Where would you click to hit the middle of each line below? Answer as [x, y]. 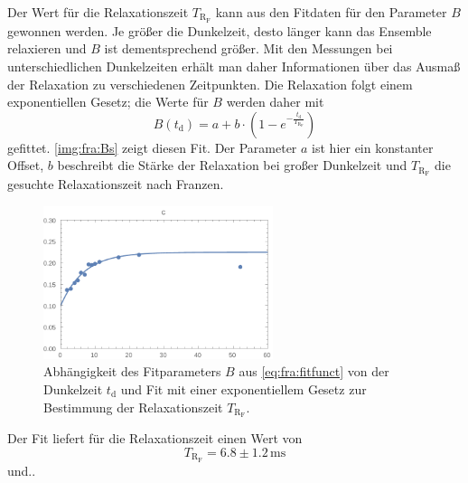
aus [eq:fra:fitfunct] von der [314, 371]
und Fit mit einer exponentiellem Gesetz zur [243, 388]
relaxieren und [47, 48]
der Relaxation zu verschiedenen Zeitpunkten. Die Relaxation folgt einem [210, 84]
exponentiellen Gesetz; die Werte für [108, 102]
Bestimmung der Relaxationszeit [133, 407]
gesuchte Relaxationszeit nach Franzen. [116, 184]
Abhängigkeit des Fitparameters [132, 371]
